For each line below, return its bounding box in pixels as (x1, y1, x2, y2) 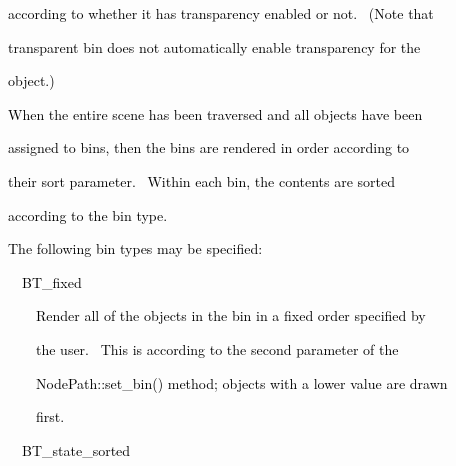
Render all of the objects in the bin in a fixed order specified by (35, 305, 426, 326)
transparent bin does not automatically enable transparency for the (8, 36, 421, 57)
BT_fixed (21, 271, 82, 292)
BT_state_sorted (21, 439, 131, 460)
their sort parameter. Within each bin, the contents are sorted (8, 170, 396, 191)
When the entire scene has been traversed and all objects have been (8, 103, 423, 124)
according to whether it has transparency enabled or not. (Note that (8, 3, 434, 23)
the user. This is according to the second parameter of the (35, 338, 399, 359)
